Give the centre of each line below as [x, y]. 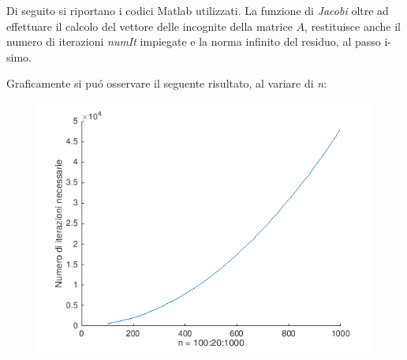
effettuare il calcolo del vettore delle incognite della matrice [149, 26]
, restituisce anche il [353, 26]
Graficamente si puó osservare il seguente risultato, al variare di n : [167, 83]
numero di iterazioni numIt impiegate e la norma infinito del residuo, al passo [194, 41]
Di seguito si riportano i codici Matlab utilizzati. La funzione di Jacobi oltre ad [198, 10]
